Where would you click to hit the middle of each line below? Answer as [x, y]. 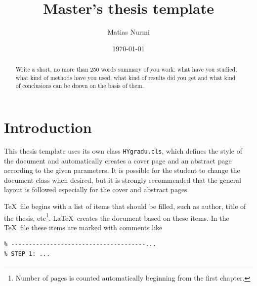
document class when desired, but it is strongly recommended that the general [123, 180]
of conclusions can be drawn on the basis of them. [80, 86]
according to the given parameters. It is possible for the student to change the [122, 170]
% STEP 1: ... [27, 254]
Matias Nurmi [128, 32]
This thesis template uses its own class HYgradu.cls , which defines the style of [123, 151]
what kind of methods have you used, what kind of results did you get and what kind [126, 77]
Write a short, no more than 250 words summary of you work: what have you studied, [126, 69]
